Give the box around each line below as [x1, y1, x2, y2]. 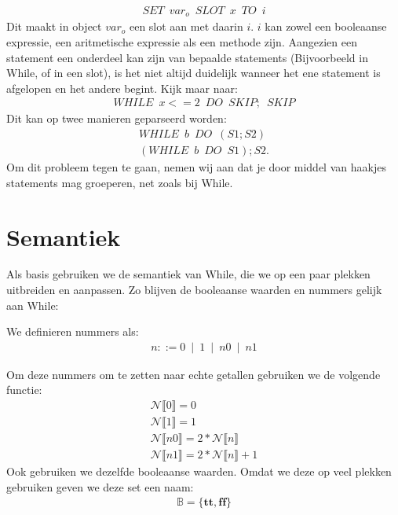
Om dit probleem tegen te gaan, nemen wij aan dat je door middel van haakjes [6, 159, 386, 175]
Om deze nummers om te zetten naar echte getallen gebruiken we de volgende [6, 366, 381, 382]
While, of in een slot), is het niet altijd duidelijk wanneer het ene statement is [6, 64, 381, 81]
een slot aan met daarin [129, 18, 243, 35]
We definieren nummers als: [6, 323, 139, 340]
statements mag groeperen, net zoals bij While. [6, 174, 233, 190]
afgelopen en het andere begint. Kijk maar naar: [6, 79, 238, 96]
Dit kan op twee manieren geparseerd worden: [6, 110, 227, 127]
